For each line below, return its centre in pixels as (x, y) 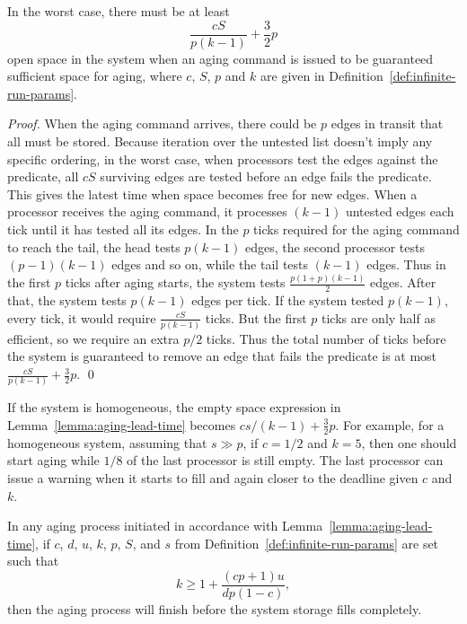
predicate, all (43, 176)
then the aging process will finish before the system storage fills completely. (215, 608)
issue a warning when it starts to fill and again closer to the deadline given (213, 477)
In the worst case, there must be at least (119, 11)
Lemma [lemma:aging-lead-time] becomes (122, 424)
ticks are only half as (379, 317)
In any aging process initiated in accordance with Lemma (165, 526)
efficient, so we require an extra (93, 338)
